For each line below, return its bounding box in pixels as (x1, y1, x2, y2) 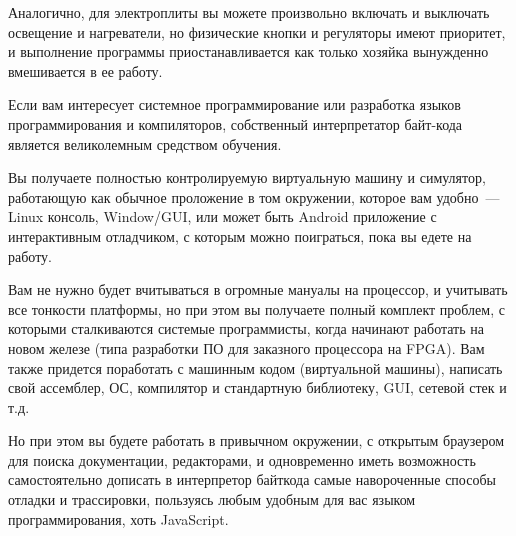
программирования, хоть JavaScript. (8, 508, 229, 529)
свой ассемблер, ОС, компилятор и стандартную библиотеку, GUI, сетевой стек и (8, 377, 507, 398)
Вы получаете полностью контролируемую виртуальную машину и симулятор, (8, 167, 486, 188)
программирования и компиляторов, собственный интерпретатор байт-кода (8, 113, 463, 134)
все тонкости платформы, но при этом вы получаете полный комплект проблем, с (8, 298, 505, 319)
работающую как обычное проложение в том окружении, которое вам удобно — (8, 186, 500, 207)
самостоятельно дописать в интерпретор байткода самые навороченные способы (8, 469, 496, 490)
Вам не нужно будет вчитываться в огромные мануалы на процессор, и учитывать (8, 279, 508, 300)
